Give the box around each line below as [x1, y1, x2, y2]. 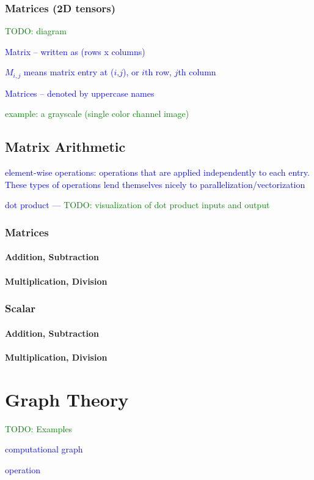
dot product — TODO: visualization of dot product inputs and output [5, 198, 270, 211]
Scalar [5, 301, 36, 316]
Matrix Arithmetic [5, 137, 126, 156]
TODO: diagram [5, 24, 67, 37]
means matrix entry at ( [23, 66, 114, 78]
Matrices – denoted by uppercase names [5, 86, 155, 99]
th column [178, 66, 216, 78]
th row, [144, 66, 172, 78]
